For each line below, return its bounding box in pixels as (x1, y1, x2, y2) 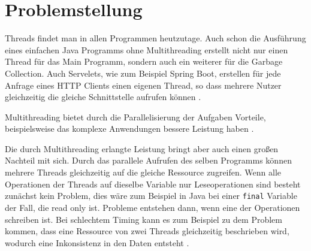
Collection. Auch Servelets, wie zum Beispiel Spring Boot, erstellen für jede (5, 66, 281, 79)
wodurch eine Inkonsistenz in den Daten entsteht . (5, 236, 189, 249)
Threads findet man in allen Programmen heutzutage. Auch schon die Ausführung (5, 32, 306, 44)
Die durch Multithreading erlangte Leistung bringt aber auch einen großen (5, 142, 279, 155)
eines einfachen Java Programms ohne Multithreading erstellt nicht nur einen (5, 43, 288, 56)
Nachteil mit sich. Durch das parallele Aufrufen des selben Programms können (5, 154, 292, 167)
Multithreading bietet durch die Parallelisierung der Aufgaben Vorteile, (5, 110, 266, 123)
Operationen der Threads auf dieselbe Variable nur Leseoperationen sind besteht (5, 177, 301, 190)
